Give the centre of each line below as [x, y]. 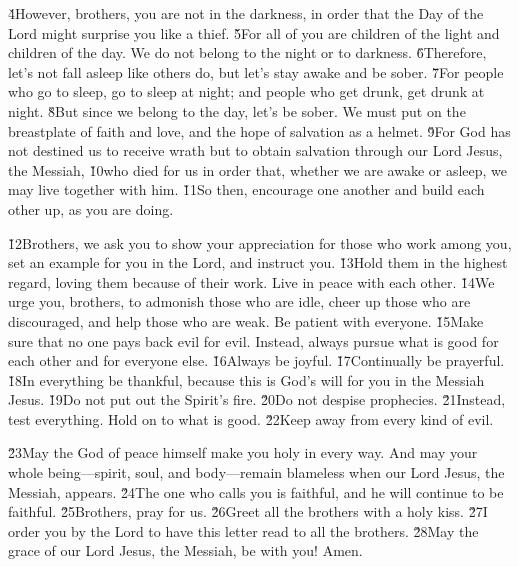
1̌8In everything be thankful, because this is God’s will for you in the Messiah [246, 379]
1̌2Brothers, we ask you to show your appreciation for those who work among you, [260, 242]
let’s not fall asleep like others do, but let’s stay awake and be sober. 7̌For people [256, 71]
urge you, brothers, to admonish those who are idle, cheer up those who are [239, 301]
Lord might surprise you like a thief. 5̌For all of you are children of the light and [254, 32]
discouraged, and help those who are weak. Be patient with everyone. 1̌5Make [246, 320]
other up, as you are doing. [91, 208]
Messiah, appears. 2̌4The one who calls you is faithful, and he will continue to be [256, 491]
